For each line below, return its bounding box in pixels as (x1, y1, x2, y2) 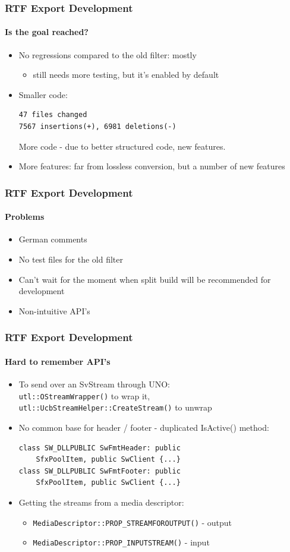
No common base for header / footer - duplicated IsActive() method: (18, 421, 269, 433)
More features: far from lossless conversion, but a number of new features (18, 160, 285, 172)
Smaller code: (18, 88, 68, 100)
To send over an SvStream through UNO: (18, 378, 170, 390)
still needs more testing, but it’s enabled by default (33, 68, 219, 81)
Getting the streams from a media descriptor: (18, 496, 184, 508)
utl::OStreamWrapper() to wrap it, (18, 389, 150, 402)
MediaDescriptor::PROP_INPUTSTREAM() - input (33, 536, 210, 548)
